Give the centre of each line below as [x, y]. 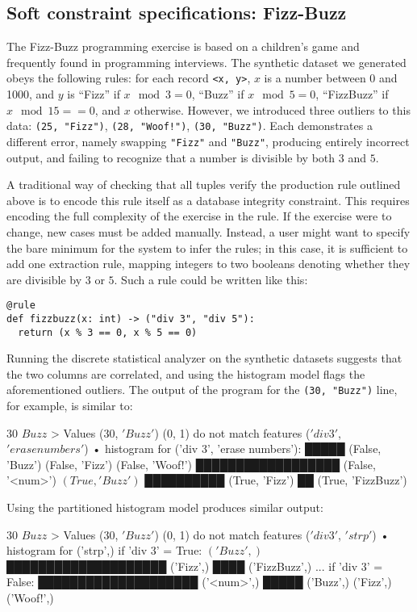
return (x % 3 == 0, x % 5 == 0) [108, 332]
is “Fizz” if [94, 94]
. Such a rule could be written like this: [211, 279]
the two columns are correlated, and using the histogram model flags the [186, 373]
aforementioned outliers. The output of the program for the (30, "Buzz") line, [202, 390]
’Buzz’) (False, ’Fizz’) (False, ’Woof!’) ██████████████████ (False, [191, 464]
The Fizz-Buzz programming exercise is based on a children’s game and [183, 46]
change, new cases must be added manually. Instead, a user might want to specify [208, 231]
